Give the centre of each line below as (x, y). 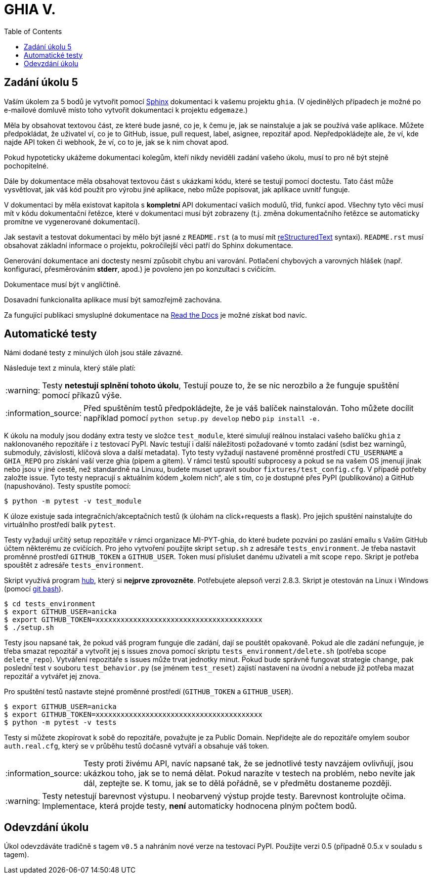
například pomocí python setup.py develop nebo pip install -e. (202, 418)
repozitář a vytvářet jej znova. (52, 676)
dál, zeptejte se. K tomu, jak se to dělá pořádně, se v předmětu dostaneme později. (238, 783)
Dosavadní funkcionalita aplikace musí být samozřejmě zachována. (113, 299)
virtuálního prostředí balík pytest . (60, 525)
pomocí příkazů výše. (82, 396)
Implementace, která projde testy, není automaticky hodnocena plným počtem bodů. (199, 806)
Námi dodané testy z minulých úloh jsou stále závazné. (93, 353)
